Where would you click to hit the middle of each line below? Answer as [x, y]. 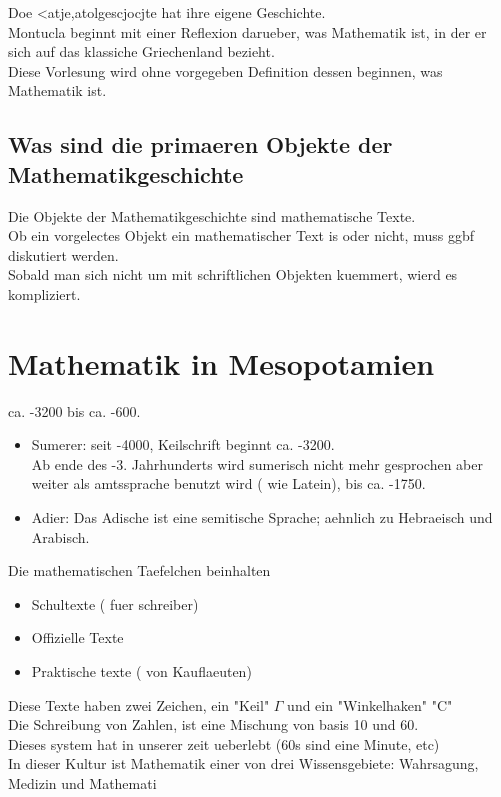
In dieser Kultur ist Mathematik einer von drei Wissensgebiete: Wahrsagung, [243, 763]
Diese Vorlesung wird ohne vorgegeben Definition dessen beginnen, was [225, 70]
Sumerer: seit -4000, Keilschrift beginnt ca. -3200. [183, 444]
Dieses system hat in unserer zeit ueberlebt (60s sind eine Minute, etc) [224, 743]
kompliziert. [44, 293]
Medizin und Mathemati [82, 782]
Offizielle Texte [77, 637]
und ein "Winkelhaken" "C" [370, 704]
